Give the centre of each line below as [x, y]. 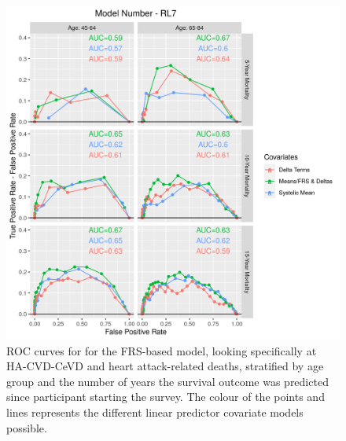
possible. [27, 427]
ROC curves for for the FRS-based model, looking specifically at [162, 350]
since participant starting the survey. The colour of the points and [166, 397]
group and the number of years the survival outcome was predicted [167, 381]
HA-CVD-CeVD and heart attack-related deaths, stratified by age [165, 366]
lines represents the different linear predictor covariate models [155, 412]
